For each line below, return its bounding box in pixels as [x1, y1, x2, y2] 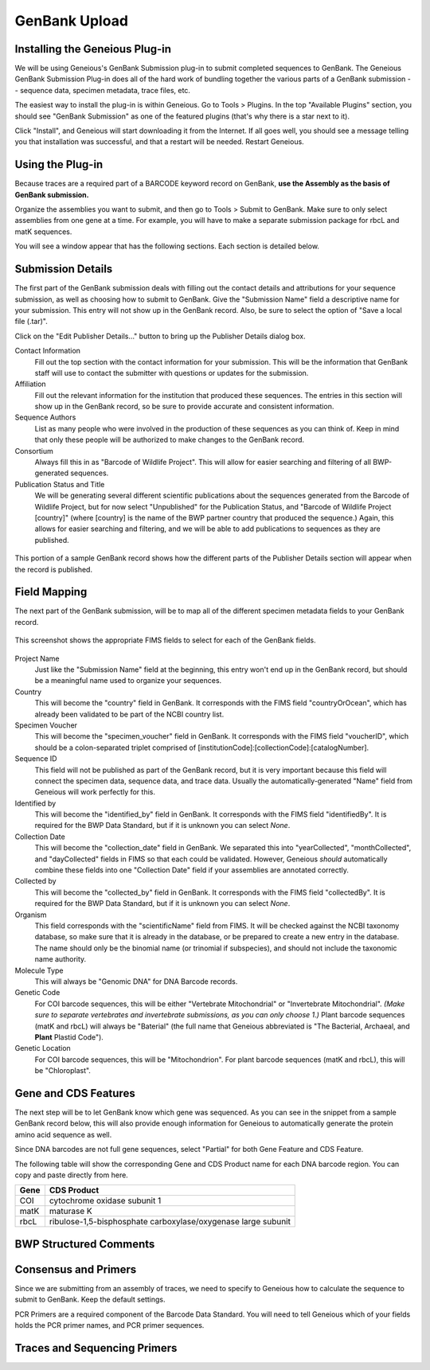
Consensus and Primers [14, 1263, 137, 1276]
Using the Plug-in [14, 158, 104, 171]
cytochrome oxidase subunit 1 [49, 1195, 162, 1206]
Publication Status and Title [14, 479, 105, 489]
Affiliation [14, 379, 47, 389]
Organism [14, 910, 47, 919]
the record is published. [14, 564, 93, 574]
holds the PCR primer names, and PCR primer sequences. [14, 1321, 205, 1330]
